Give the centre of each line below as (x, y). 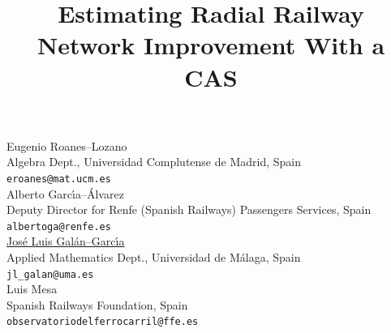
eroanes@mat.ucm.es (59, 179)
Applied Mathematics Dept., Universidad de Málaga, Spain (154, 257)
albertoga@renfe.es (59, 226)
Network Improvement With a (211, 45)
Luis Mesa (32, 289)
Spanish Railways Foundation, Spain (97, 304)
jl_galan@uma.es (50, 274)
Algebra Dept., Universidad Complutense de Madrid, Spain (154, 162)
